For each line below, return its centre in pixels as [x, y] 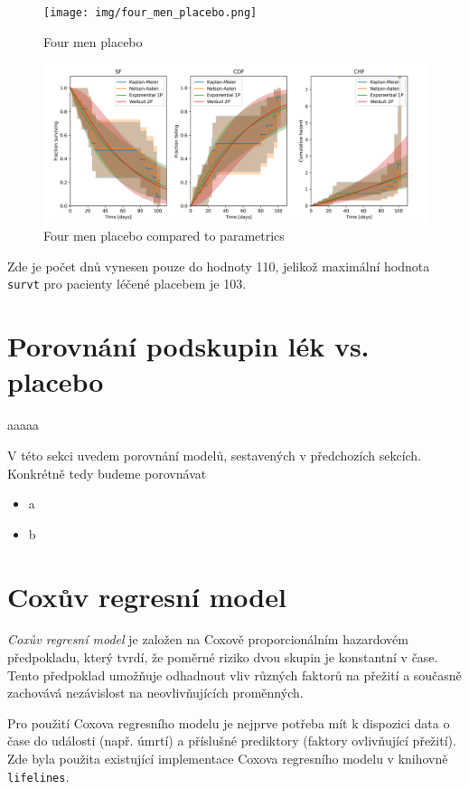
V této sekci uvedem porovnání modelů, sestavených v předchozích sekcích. [215, 455]
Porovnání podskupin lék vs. [188, 346]
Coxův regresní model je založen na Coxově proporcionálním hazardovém [208, 639]
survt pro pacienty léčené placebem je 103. [127, 284]
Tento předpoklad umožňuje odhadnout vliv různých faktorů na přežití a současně [234, 675]
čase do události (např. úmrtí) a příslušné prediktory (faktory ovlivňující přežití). [232, 741]
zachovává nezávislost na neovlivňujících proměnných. [155, 693]
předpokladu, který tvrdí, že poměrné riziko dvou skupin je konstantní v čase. [223, 657]
